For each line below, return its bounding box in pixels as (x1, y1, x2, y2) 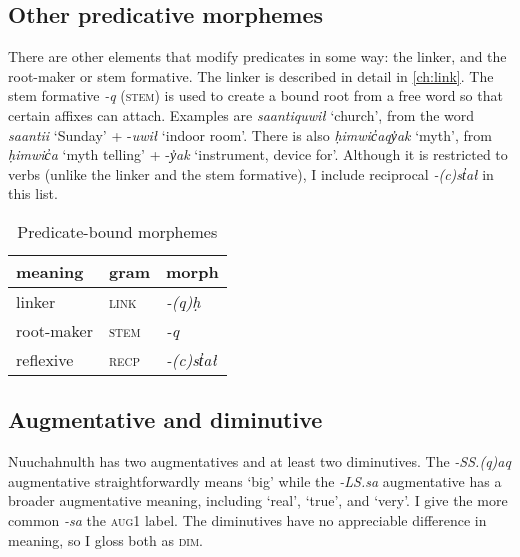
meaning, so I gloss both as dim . (8, 529, 203, 550)
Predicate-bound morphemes (17, 219, 218, 243)
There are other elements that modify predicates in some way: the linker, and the (8, 46, 507, 67)
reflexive (16, 347, 74, 371)
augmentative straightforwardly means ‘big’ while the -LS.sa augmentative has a (8, 470, 502, 491)
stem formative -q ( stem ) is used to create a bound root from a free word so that (8, 85, 503, 106)
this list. (8, 183, 58, 204)
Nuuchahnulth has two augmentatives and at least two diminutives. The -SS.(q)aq (8, 451, 511, 472)
